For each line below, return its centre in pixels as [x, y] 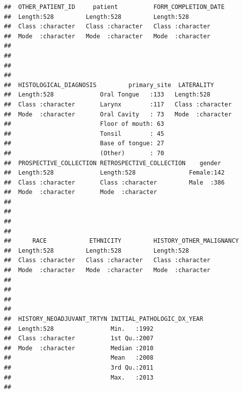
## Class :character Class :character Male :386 [114, 182]
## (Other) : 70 [84, 153]
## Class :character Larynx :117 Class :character [118, 104]
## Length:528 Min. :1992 [79, 329]
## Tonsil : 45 [84, 134]
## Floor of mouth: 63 [84, 124]
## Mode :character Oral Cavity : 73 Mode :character [118, 114]
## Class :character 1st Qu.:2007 [79, 339]
